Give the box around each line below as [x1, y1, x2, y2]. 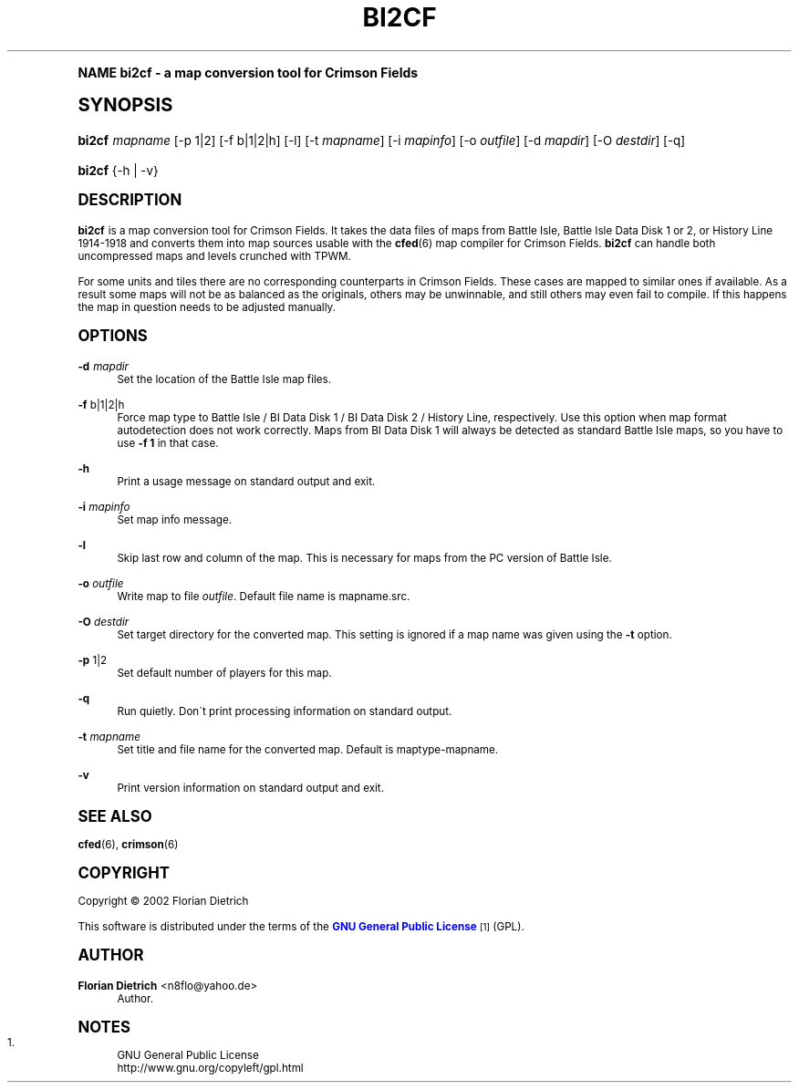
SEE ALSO [78, 806, 152, 825]
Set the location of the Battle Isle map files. [117, 372, 332, 386]
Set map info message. [117, 513, 233, 526]
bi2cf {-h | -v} [78, 162, 159, 178]
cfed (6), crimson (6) [78, 837, 179, 851]
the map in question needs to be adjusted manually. [78, 300, 336, 314]
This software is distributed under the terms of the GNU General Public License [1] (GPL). [78, 919, 524, 933]
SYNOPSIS [78, 92, 173, 116]
